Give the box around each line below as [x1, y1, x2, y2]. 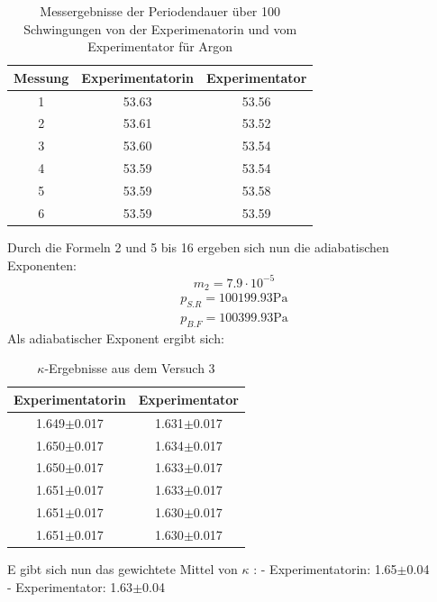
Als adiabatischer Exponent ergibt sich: [7, 328, 224, 347]
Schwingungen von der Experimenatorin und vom [23, 19, 297, 38]
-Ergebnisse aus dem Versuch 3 [44, 359, 215, 378]
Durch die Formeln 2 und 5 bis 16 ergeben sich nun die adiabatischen [7, 237, 389, 256]
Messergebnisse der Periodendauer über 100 [40, 2, 280, 20]
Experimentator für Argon [87, 37, 233, 56]
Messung [14, 68, 69, 87]
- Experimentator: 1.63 [7, 577, 133, 596]
